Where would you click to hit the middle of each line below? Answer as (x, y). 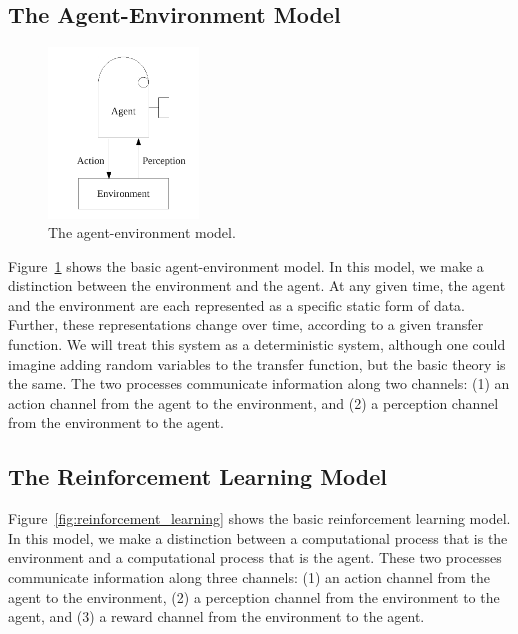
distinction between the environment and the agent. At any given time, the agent (257, 285)
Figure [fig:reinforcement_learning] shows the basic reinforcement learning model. (259, 518)
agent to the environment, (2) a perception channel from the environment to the (254, 596)
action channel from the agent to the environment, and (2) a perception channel (253, 402)
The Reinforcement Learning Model (198, 476)
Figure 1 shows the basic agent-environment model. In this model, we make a (246, 265)
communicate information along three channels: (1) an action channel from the (249, 577)
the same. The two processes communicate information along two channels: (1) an (259, 383)
